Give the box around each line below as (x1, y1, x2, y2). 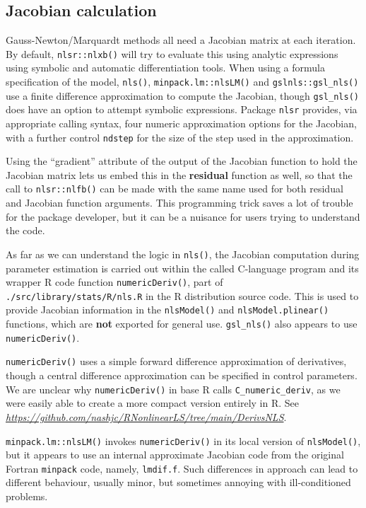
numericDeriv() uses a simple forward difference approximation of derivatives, (6, 354, 347, 369)
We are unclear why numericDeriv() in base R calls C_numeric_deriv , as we (6, 381, 341, 396)
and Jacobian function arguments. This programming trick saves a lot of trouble (6, 195, 353, 210)
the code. (6, 223, 45, 238)
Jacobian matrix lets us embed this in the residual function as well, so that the (6, 167, 353, 182)
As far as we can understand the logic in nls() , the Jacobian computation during (6, 246, 360, 261)
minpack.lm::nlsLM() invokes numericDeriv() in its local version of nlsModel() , (6, 433, 361, 448)
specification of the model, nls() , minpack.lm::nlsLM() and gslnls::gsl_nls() (6, 74, 359, 89)
